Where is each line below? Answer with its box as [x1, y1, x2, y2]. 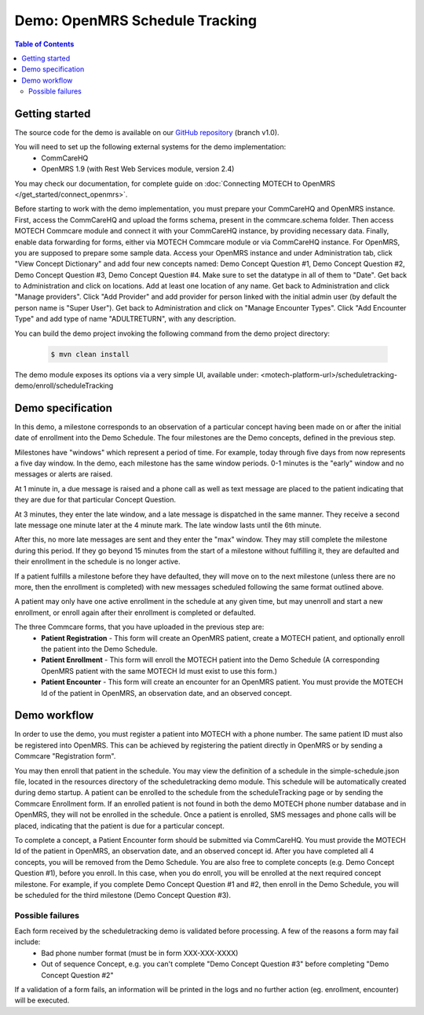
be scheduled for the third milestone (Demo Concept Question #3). [14, 890, 232, 899]
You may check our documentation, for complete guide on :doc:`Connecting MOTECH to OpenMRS [14, 178, 335, 188]
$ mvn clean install [50, 350, 130, 359]
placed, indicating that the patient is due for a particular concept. [14, 821, 225, 830]
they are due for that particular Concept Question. [14, 495, 177, 505]
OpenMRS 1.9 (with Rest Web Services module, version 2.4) [41, 164, 235, 174]
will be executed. [14, 995, 70, 1006]
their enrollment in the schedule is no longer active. [14, 557, 181, 566]
